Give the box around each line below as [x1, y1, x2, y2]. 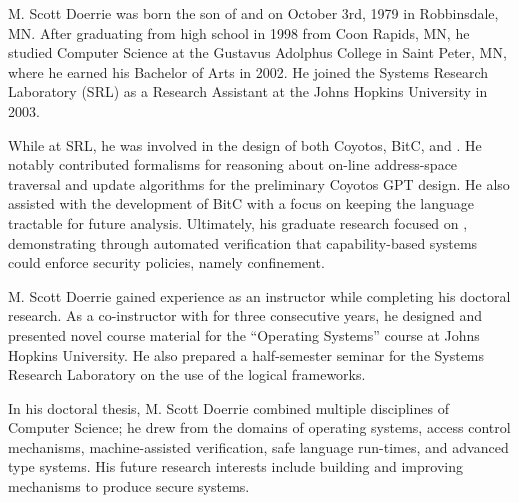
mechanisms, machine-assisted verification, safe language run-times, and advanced [8, 436, 509, 457]
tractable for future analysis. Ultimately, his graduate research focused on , [8, 212, 468, 233]
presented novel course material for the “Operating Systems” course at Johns [8, 324, 480, 345]
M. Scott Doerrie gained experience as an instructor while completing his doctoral [8, 285, 511, 306]
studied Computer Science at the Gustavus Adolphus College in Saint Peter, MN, [8, 42, 507, 63]
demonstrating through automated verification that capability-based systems [8, 232, 478, 253]
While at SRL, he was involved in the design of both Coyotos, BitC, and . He [8, 134, 482, 155]
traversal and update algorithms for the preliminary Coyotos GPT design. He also [8, 173, 510, 194]
